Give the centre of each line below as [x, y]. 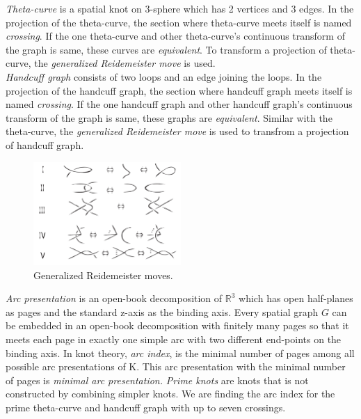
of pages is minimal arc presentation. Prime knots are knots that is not [157, 380]
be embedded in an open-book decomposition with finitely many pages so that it [177, 325]
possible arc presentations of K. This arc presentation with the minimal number [176, 366]
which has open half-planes [296, 298]
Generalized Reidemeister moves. [103, 275]
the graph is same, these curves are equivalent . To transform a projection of [166, 49]
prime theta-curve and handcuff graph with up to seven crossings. [146, 408]
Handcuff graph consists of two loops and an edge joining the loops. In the [164, 76]
